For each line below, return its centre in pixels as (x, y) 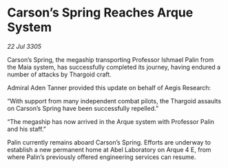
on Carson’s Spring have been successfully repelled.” (83, 108)
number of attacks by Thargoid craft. (59, 74)
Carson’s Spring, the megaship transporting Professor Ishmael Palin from (111, 59)
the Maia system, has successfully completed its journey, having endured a (114, 67)
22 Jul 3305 (24, 46)
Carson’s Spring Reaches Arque (100, 13)
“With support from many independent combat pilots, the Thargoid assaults (114, 101)
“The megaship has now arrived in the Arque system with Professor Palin (111, 121)
